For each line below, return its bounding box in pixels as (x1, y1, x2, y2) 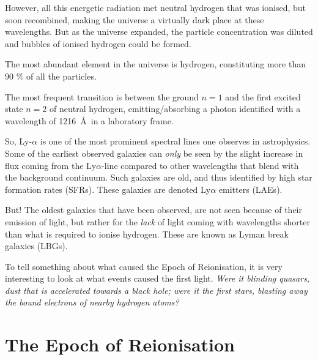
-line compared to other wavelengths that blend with (102, 159, 299, 171)
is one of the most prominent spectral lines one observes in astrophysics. (40, 135, 311, 148)
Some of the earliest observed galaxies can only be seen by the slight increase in (5, 146, 303, 159)
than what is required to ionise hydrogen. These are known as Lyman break (5, 227, 289, 240)
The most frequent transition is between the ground (5, 90, 199, 103)
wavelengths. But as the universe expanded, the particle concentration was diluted (5, 25, 313, 38)
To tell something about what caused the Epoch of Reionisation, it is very (5, 260, 283, 272)
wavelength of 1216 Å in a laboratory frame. (5, 114, 174, 127)
